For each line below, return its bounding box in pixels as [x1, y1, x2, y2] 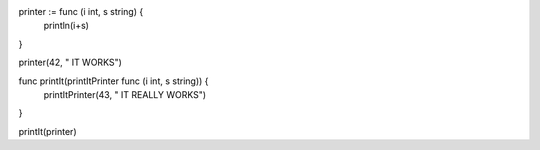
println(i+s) [43, 20, 90, 32]
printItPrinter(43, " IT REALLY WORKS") [43, 88, 207, 100]
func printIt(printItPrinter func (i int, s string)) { [18, 75, 209, 87]
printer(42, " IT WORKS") [18, 56, 122, 69]
